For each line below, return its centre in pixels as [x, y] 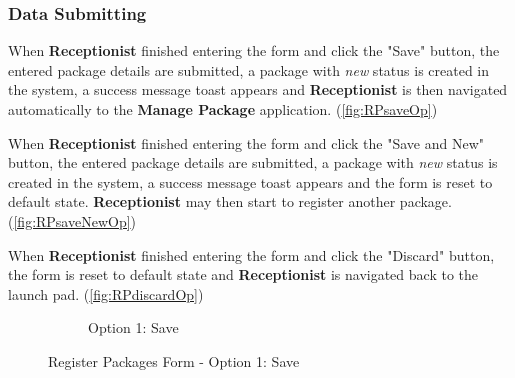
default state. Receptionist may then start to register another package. [230, 201]
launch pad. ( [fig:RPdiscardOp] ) [106, 293]
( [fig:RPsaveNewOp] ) [72, 220]
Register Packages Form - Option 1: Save [174, 360]
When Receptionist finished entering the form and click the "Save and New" [246, 142]
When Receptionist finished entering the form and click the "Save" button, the [254, 50]
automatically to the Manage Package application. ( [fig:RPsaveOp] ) [223, 109]
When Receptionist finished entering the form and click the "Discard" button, [251, 254]
